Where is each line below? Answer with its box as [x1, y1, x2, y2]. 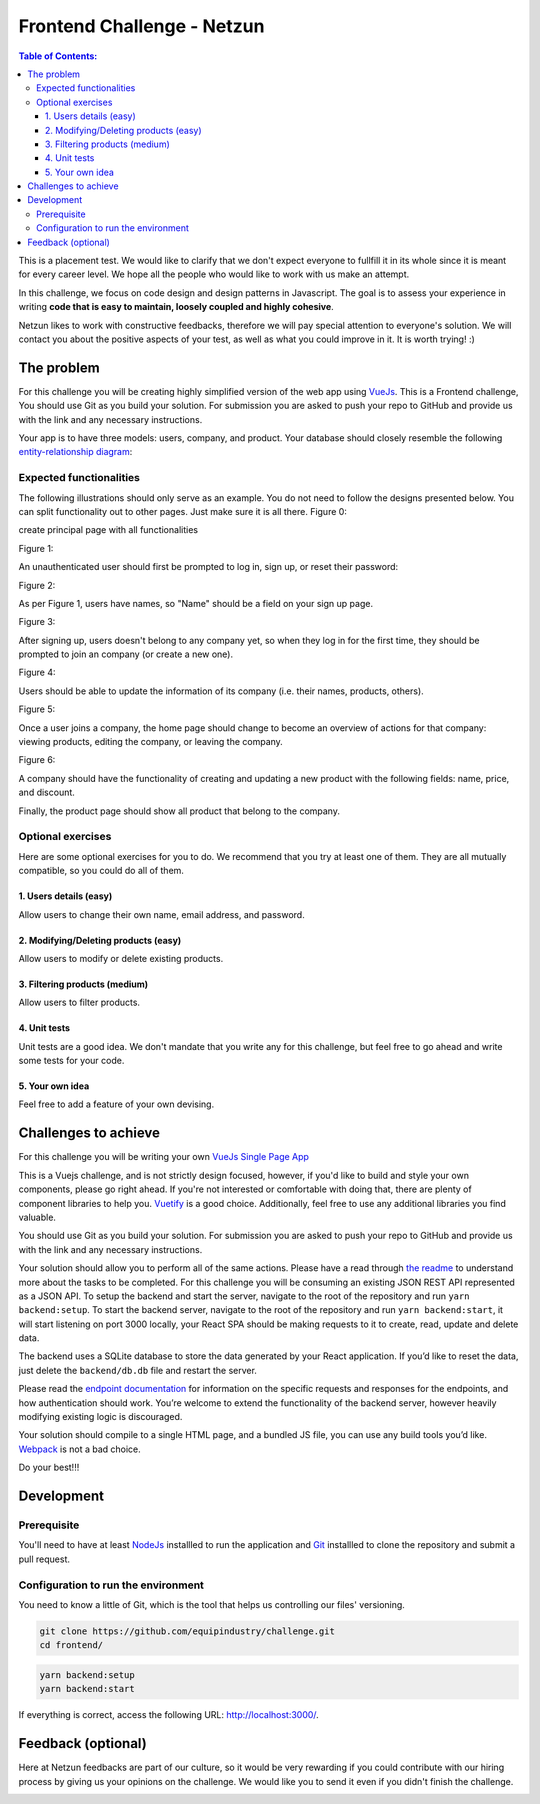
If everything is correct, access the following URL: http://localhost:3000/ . [18, 1709, 319, 1721]
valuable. [18, 1211, 57, 1223]
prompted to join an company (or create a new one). [18, 648, 234, 660]
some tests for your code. [18, 1055, 125, 1067]
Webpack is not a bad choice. [18, 1443, 142, 1455]
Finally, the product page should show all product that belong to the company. [18, 805, 340, 817]
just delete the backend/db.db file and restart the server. [18, 1364, 257, 1376]
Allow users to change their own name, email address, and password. [18, 908, 305, 920]
